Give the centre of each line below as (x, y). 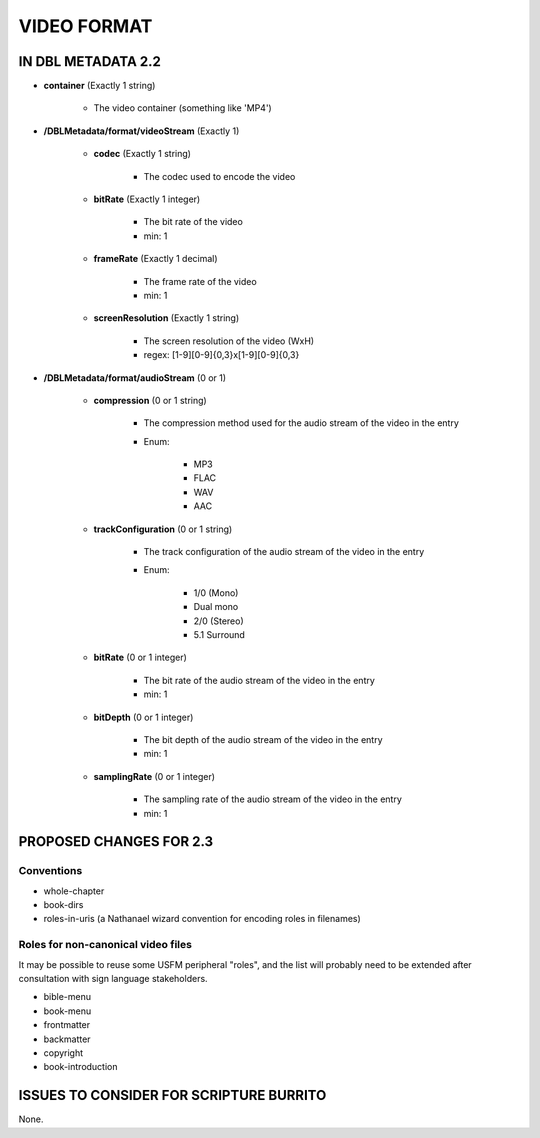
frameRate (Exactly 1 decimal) (156, 259)
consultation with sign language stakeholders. (113, 978)
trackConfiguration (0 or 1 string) (163, 529)
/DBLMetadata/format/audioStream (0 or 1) (135, 377)
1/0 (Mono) (216, 592)
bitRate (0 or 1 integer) (140, 657)
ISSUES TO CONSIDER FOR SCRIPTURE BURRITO (172, 1095)
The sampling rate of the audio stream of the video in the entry (272, 799)
